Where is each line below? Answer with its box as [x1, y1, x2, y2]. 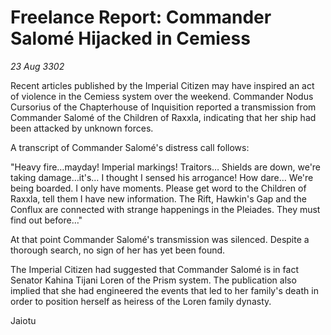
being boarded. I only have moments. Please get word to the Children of [10, 182, 307, 194]
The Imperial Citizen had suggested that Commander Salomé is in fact [10, 263, 299, 275]
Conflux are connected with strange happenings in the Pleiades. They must [10, 203, 321, 215]
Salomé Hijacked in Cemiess [10, 27, 251, 50]
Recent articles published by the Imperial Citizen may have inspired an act [10, 79, 315, 91]
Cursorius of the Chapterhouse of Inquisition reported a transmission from [10, 101, 317, 113]
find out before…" [10, 214, 83, 226]
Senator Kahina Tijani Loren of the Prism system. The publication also [10, 274, 297, 286]
